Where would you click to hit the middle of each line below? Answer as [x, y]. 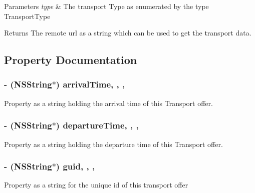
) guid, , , [75, 166]
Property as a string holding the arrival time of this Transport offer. [108, 103]
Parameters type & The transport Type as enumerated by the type [106, 6]
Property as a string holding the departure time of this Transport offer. [113, 144]
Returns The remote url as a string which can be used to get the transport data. [128, 33]
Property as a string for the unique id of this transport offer [96, 185]
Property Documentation [71, 60]
